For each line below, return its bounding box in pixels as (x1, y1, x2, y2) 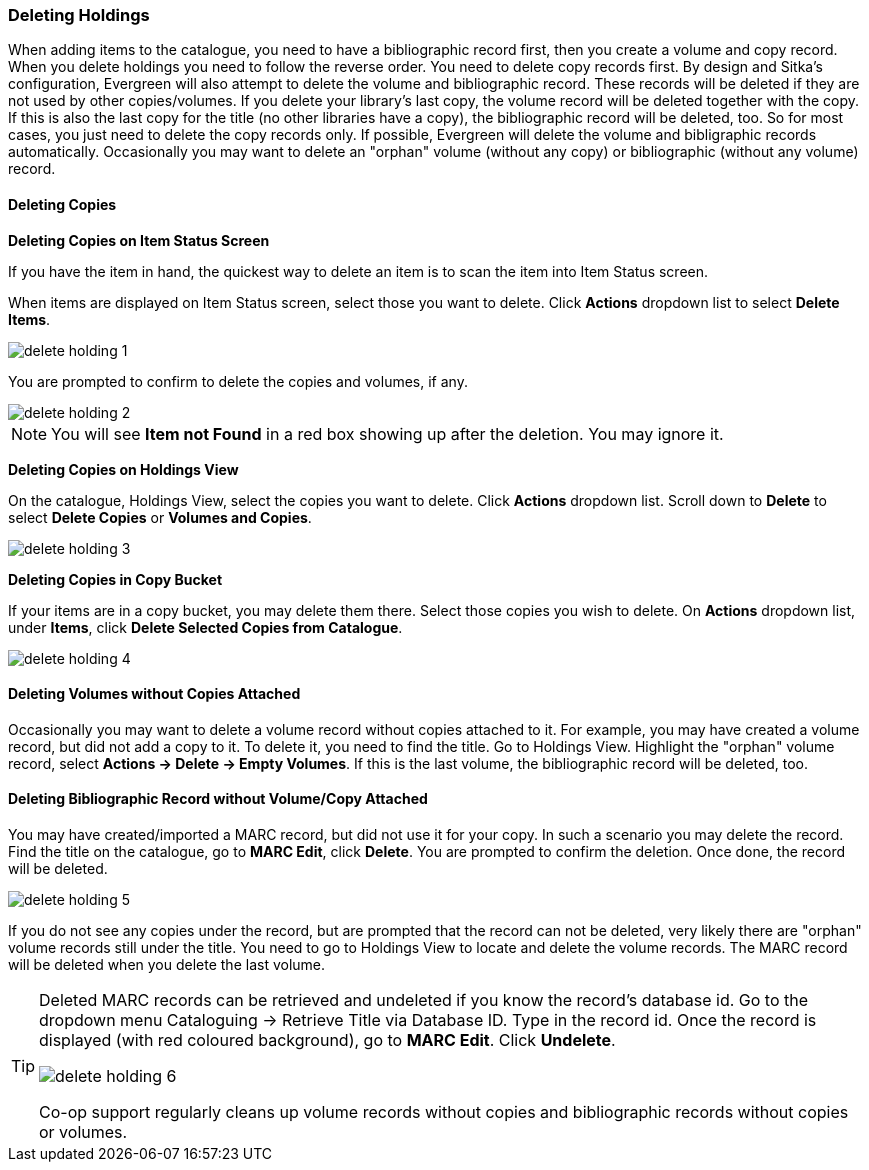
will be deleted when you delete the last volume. (8, 956, 326, 974)
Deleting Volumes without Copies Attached (8, 685, 301, 703)
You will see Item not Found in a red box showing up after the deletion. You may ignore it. (51, 423, 724, 444)
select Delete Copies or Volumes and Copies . (8, 508, 312, 526)
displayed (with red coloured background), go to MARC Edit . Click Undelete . (39, 1030, 616, 1051)
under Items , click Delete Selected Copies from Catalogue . (8, 618, 403, 636)
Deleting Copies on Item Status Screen (8, 231, 270, 249)
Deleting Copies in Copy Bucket (8, 570, 223, 588)
